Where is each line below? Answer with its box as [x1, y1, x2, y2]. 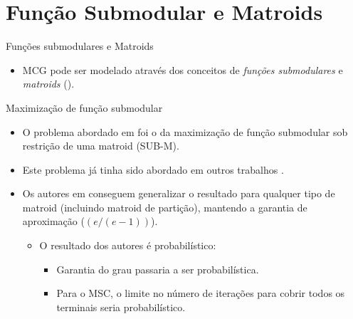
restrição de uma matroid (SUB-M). [22, 138, 179, 153]
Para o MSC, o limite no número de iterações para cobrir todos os [56, 286, 345, 300]
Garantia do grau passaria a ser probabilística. [56, 261, 259, 276]
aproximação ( [22, 214, 85, 229]
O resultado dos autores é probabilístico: [39, 238, 216, 253]
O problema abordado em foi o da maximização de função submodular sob [22, 124, 348, 139]
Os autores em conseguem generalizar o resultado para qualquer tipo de [22, 186, 335, 201]
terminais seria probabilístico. [56, 299, 186, 314]
